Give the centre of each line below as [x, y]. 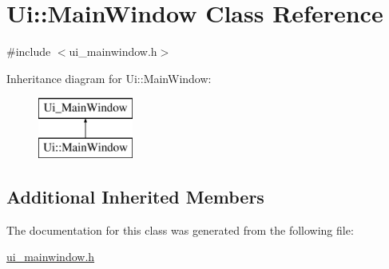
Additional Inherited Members [135, 196]
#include [29, 51]
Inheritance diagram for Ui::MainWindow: [109, 78]
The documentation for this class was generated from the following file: [180, 229]
